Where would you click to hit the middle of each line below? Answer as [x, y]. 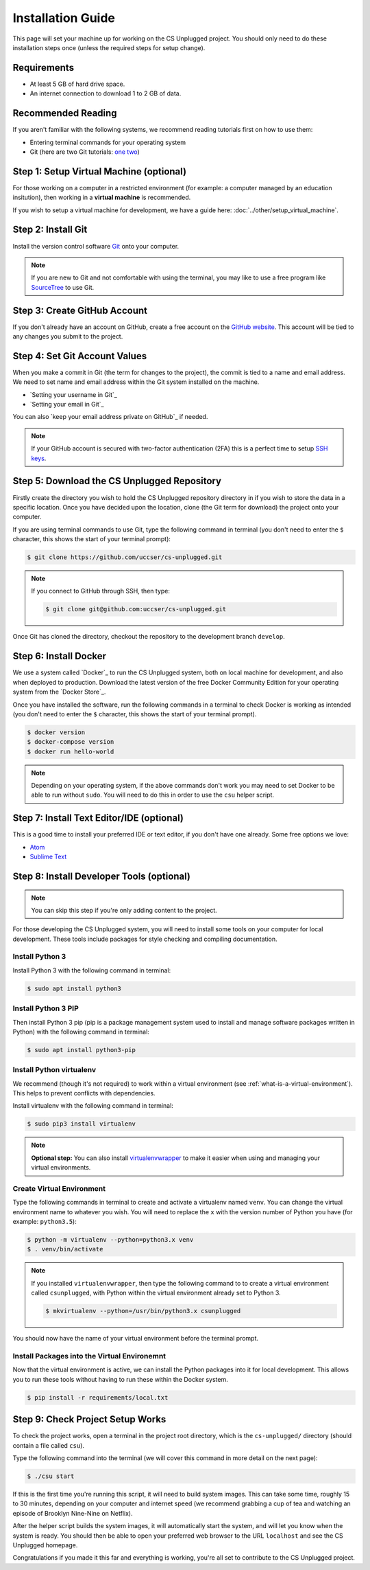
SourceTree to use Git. [63, 287]
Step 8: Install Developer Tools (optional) [102, 876]
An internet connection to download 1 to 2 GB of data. [106, 93]
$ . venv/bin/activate [65, 1249]
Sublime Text [48, 857]
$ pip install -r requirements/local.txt [98, 1397]
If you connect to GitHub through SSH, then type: [101, 591]
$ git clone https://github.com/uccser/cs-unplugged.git [125, 557]
